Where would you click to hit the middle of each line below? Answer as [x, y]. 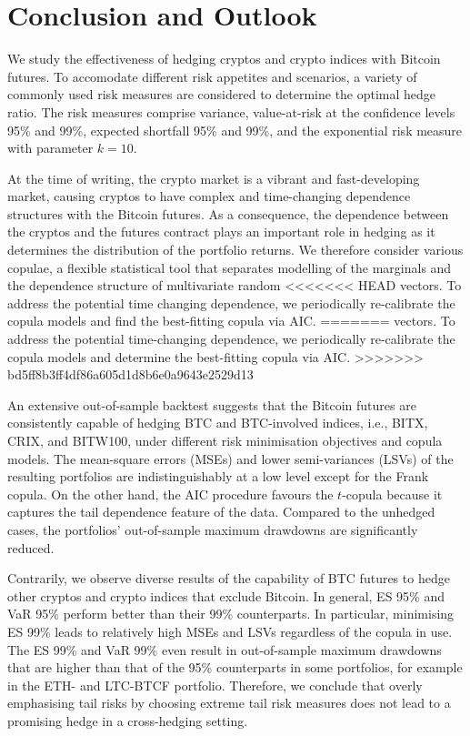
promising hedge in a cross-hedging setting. [128, 720]
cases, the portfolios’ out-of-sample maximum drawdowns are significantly [213, 529]
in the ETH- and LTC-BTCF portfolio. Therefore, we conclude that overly [215, 685]
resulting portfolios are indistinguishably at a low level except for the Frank [218, 476]
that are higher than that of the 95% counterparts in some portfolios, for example [235, 667]
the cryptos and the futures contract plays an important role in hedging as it [221, 232]
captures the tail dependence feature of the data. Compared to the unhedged [221, 512]
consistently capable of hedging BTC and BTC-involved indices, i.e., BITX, [218, 423]
